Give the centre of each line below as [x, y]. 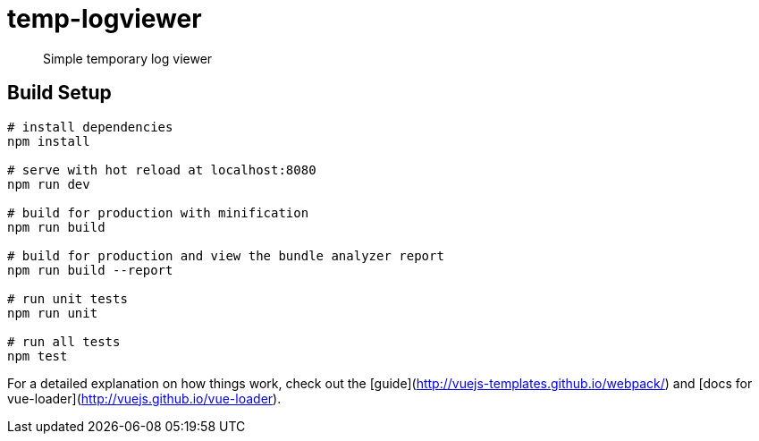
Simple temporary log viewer [128, 58]
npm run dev [49, 184]
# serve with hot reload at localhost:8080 [162, 170]
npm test [38, 356]
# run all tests [64, 341]
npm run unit [53, 313]
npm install [49, 141]
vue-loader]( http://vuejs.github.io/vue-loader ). [144, 398]
